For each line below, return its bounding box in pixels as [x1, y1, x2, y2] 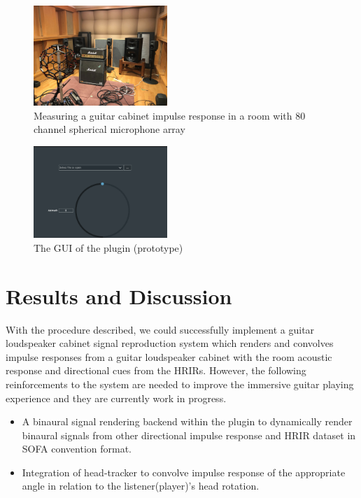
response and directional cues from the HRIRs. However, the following [6, 363, 306, 378]
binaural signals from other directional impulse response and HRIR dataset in [22, 427, 356, 442]
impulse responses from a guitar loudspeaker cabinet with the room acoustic [6, 349, 332, 364]
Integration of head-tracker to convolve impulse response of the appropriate [22, 464, 346, 479]
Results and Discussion [6, 281, 232, 310]
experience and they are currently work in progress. [6, 390, 227, 405]
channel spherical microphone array [34, 122, 185, 136]
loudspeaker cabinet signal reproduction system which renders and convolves [6, 336, 334, 350]
